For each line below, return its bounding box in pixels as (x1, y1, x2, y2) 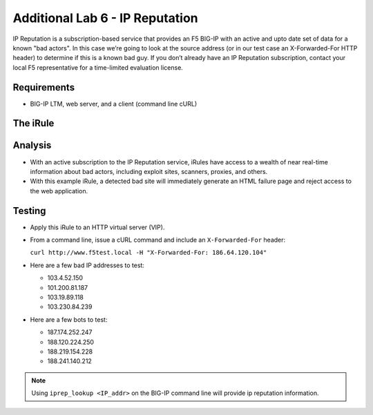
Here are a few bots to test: (30, 315, 108, 324)
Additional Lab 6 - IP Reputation (12, 10, 198, 26)
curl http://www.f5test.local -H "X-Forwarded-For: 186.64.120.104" (30, 249, 267, 257)
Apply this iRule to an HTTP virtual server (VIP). (30, 223, 165, 231)
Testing (12, 204, 46, 217)
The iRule (12, 117, 55, 129)
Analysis (12, 139, 52, 151)
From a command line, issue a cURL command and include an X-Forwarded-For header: (30, 235, 286, 244)
